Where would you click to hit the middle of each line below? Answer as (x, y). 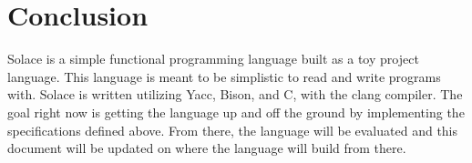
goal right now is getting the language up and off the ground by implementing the (236, 112)
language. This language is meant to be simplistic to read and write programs (224, 76)
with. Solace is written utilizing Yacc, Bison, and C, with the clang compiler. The (235, 94)
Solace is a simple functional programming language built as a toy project (213, 59)
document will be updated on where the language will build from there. (207, 148)
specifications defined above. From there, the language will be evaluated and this (233, 130)
